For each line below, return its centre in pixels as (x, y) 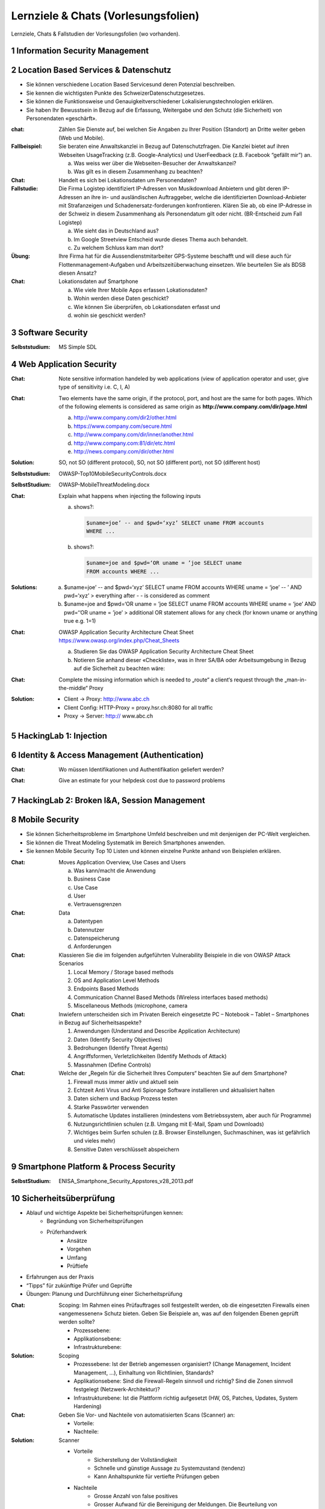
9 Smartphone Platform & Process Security (93, 1166)
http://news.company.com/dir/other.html (124, 451)
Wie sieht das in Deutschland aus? (116, 231)
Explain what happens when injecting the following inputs (130, 496)
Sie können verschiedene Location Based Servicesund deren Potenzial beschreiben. (131, 85)
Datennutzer (89, 930)
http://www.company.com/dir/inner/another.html (134, 435)
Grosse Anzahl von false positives (136, 1496)
